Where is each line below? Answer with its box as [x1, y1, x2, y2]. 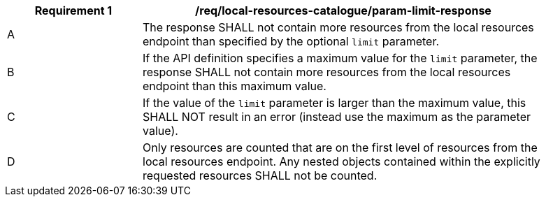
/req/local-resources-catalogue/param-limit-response [195, 3, 491, 17]
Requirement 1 [34, 3, 113, 17]
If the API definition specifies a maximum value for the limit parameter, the [143, 51, 538, 65]
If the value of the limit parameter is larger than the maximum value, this [143, 96, 526, 110]
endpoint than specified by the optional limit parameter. [143, 34, 440, 48]
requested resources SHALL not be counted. [143, 168, 378, 182]
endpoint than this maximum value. [143, 79, 326, 93]
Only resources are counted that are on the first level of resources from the [143, 140, 538, 154]
